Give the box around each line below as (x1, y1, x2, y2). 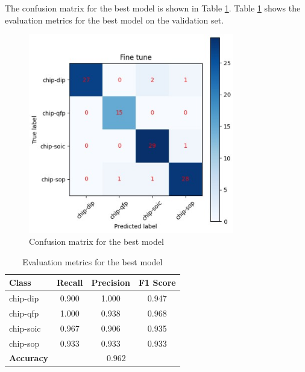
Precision (91, 276, 130, 289)
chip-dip (9, 292, 39, 304)
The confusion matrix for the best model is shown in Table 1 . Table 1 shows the (5, 2, 301, 14)
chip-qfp (9, 306, 39, 319)
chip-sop (9, 336, 40, 349)
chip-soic (9, 321, 41, 334)
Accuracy (9, 352, 49, 364)
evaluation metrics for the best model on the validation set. (5, 13, 224, 26)
